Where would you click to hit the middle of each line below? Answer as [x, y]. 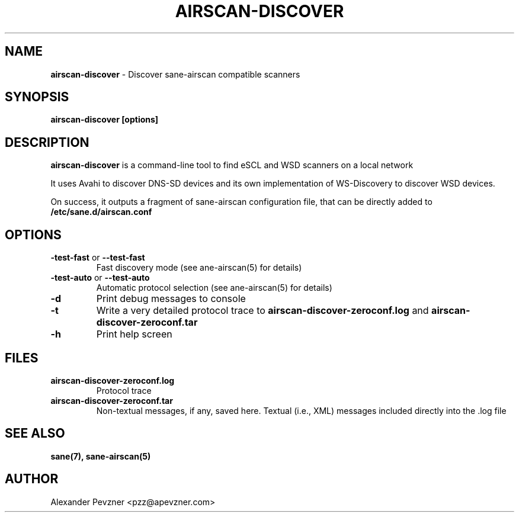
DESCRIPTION [47, 142]
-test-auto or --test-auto [100, 278]
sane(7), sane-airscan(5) [101, 456]
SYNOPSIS [37, 97]
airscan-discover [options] [105, 120]
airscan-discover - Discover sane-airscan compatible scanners [175, 74]
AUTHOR [32, 479]
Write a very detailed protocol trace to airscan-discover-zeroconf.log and [262, 311]
